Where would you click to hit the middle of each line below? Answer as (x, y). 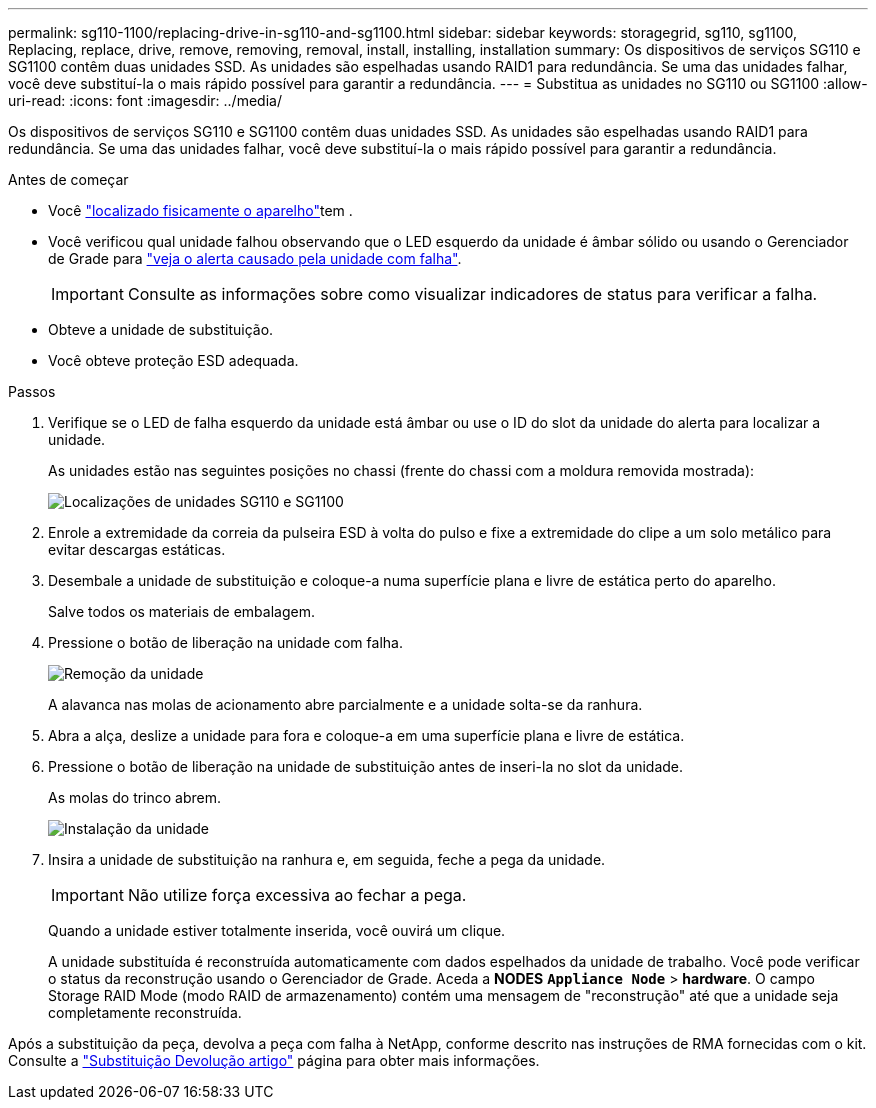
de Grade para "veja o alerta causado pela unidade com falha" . (255, 258)
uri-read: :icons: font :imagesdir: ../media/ (145, 100)
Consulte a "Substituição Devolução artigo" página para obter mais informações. (274, 1060)
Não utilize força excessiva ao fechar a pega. (297, 895)
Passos (32, 391)
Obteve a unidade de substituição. (161, 329)
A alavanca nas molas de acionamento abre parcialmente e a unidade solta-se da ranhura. (345, 704)
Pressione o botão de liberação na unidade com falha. (225, 642)
